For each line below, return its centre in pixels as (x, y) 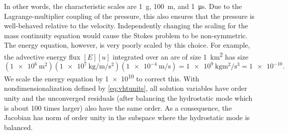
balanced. (18, 127)
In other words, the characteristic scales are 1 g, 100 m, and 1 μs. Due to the (123, 6)
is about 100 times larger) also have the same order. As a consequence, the (118, 107)
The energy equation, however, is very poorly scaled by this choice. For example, (127, 45)
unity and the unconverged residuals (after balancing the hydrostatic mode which (128, 98)
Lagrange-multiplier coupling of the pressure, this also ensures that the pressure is (129, 16)
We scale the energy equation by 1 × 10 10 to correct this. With (102, 78)
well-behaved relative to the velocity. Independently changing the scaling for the (126, 26)
